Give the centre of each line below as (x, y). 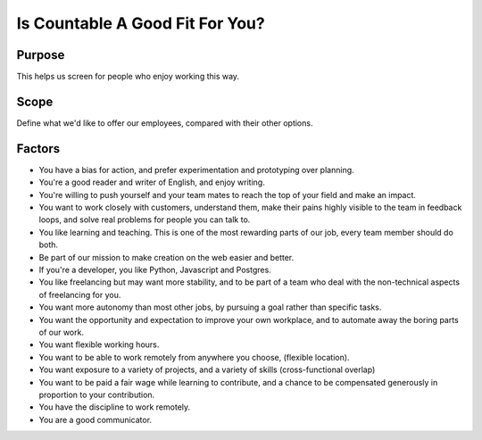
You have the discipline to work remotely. (115, 407)
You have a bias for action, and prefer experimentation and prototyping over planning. (196, 170)
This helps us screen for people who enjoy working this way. (128, 77)
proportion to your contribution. (97, 394)
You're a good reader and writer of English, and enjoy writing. (152, 182)
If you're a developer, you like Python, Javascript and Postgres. (155, 270)
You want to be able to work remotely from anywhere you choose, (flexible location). (194, 357)
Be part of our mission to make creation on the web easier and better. (166, 257)
